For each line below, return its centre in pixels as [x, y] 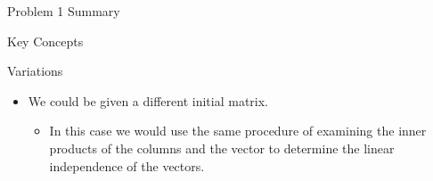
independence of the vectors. [127, 165]
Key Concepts [45, 41]
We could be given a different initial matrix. [148, 100]
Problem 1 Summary [64, 11]
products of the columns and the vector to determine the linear [222, 148]
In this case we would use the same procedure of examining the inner [238, 131]
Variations [35, 71]
